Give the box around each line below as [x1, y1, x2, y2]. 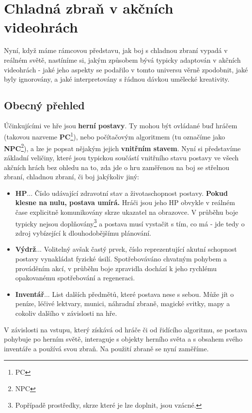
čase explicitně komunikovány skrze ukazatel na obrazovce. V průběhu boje [15, 206, 238, 217]
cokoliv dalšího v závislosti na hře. [15, 308, 117, 318]
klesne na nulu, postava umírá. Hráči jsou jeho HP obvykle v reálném [15, 197, 235, 207]
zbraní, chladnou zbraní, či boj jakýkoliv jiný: [4, 172, 139, 182]
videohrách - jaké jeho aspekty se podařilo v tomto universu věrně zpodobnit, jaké [4, 64, 248, 74]
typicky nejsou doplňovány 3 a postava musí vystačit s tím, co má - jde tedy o [15, 217, 245, 228]
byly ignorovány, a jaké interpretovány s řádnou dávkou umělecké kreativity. [4, 74, 230, 84]
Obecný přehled [4, 98, 85, 113]
